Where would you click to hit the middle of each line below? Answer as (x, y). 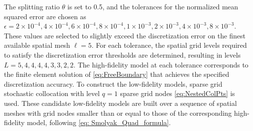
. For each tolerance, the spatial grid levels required (169, 45)
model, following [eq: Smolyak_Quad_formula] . (99, 122)
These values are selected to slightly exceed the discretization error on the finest (125, 35)
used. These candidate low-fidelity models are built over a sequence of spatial (121, 103)
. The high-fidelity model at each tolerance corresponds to (161, 64)
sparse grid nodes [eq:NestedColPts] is (178, 93)
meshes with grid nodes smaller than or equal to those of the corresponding (118, 113)
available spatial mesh (37, 45)
